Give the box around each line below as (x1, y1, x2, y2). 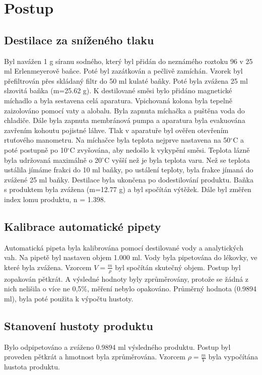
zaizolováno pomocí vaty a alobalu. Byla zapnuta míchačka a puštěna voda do (4, 105, 245, 115)
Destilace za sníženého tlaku (4, 32, 154, 47)
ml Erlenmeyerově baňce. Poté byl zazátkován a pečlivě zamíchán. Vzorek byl (4, 66, 243, 76)
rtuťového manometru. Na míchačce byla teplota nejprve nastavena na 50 (4, 135, 231, 145)
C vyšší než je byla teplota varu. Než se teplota (104, 154, 250, 165)
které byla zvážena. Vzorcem (4, 262, 92, 272)
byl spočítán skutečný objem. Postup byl (115, 262, 241, 272)
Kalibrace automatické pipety (4, 218, 161, 234)
